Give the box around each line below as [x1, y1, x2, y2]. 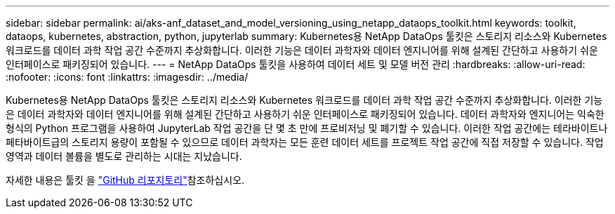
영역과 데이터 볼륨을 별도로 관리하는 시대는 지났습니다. [6, 150, 242, 162]
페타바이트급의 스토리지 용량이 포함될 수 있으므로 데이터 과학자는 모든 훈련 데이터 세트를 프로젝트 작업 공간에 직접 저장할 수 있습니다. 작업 [6, 136, 604, 148]
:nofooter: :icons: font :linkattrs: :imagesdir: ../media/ [6, 71, 249, 83]
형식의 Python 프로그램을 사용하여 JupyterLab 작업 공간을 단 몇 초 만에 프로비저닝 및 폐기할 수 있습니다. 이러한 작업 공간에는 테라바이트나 [6, 122, 608, 134]
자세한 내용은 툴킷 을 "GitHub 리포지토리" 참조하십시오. [6, 174, 245, 186]
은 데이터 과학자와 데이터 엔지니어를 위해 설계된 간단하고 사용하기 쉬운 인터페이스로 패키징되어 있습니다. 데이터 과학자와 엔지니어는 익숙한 [6, 108, 604, 120]
